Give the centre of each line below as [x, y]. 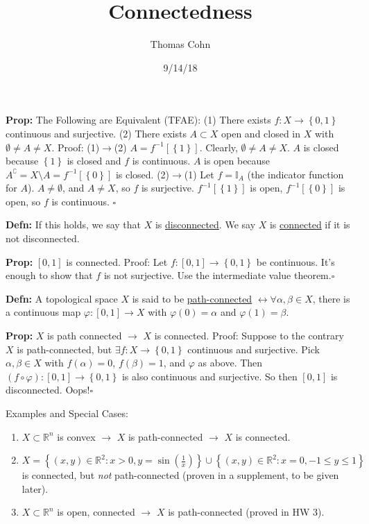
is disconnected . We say [205, 225]
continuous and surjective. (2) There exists [96, 133]
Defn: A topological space [62, 298]
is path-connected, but [65, 349]
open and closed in [261, 133]
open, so [23, 201]
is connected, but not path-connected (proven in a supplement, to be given [180, 475]
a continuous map [43, 312]
